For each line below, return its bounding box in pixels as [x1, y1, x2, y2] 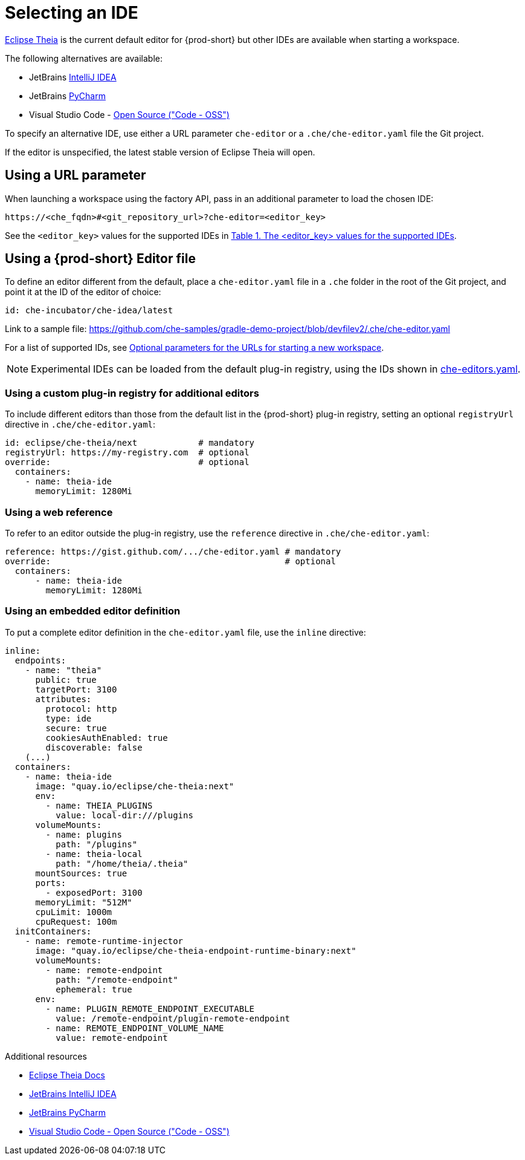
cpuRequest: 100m [35, 916, 117, 927]
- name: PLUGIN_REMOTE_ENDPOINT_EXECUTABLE [45, 1003, 255, 1014]
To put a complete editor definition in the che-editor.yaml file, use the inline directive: [5, 627, 366, 637]
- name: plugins [45, 829, 122, 839]
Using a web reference [5, 506, 113, 518]
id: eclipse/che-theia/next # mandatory [5, 438, 255, 448]
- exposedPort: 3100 [45, 887, 143, 898]
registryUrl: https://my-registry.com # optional [5, 448, 250, 458]
